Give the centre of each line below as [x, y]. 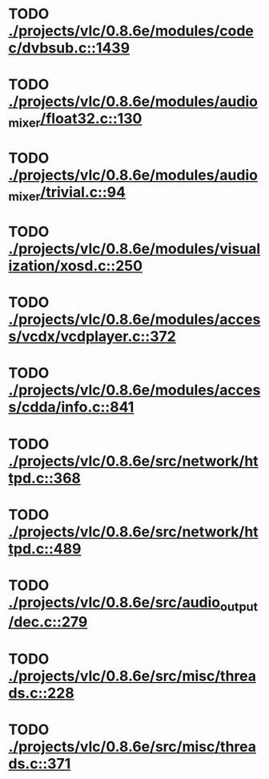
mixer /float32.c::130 [75, 120]
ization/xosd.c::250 [75, 266]
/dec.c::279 [48, 622]
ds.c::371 [40, 763]
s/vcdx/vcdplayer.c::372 [92, 337]
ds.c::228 [41, 693]
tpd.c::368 [45, 478]
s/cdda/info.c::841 [71, 408]
